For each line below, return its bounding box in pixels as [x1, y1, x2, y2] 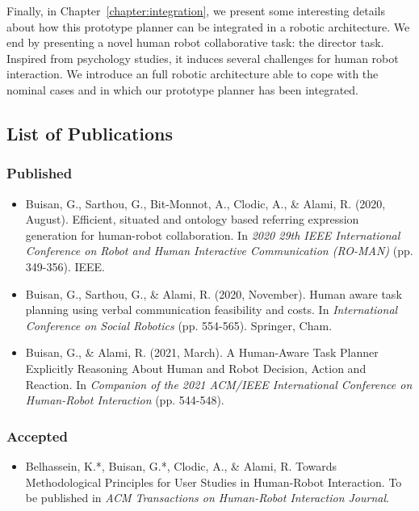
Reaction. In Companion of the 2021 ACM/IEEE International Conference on [25, 375, 413, 392]
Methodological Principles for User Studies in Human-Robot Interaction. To [25, 473, 402, 490]
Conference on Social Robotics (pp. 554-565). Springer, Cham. [25, 316, 333, 333]
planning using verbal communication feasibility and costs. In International [25, 301, 398, 318]
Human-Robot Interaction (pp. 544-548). [25, 392, 224, 408]
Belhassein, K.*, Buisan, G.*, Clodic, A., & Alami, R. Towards [25, 457, 337, 474]
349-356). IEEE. [25, 258, 106, 274]
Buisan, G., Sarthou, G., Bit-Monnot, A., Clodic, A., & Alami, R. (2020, [25, 195, 386, 212]
